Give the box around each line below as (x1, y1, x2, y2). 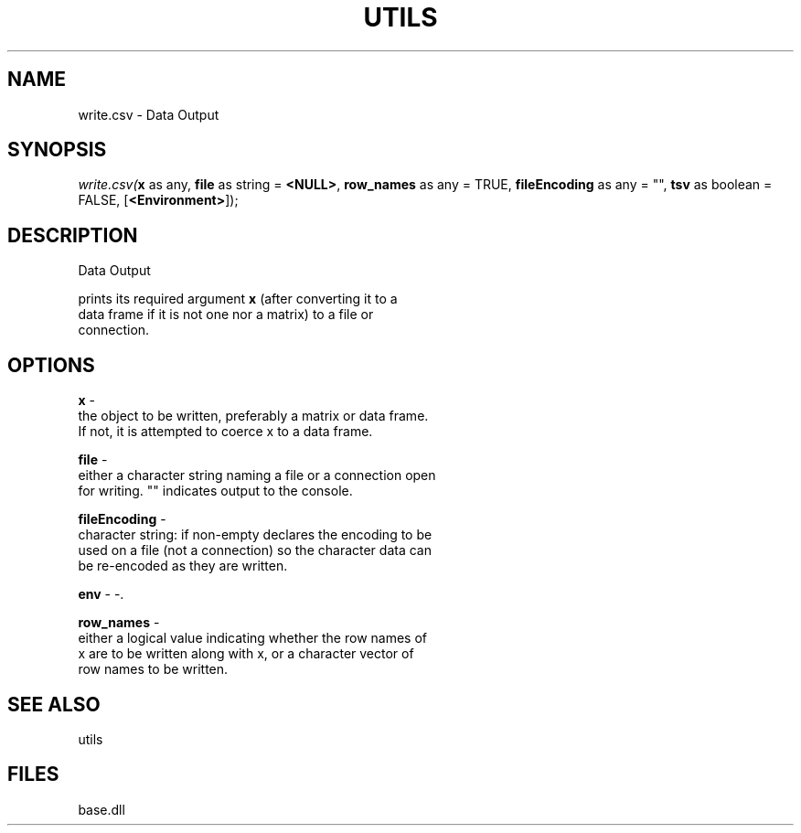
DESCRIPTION (7, 223, 138, 247)
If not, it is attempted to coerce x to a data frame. (78, 423, 373, 440)
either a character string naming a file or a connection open (78, 467, 436, 484)
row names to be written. (78, 661, 229, 678)
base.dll (78, 801, 125, 817)
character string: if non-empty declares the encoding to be (78, 527, 433, 543)
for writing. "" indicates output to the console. (78, 483, 353, 499)
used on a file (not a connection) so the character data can (78, 542, 432, 559)
